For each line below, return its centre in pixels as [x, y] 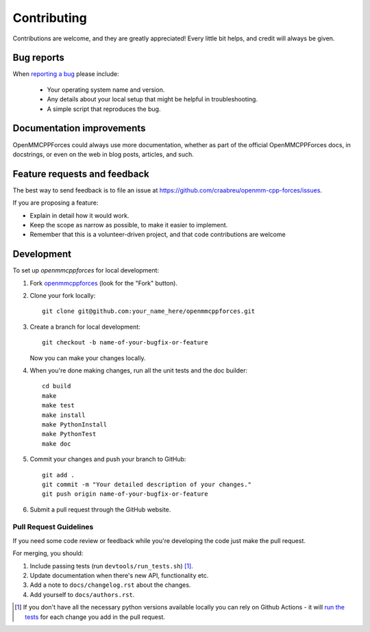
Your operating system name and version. [106, 90]
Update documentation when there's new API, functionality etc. [119, 576]
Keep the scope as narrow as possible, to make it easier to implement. [129, 225]
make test [58, 405]
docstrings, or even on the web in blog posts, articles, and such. [103, 154]
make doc [57, 444]
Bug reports [39, 58]
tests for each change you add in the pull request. [95, 617]
